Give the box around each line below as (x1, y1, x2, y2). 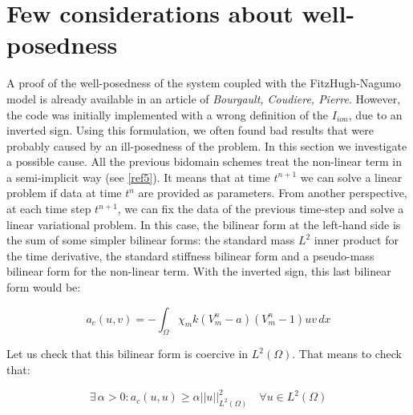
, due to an (348, 106, 403, 123)
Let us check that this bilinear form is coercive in (6, 345, 249, 362)
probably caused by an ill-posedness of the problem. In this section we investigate (6, 137, 407, 154)
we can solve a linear (300, 168, 403, 185)
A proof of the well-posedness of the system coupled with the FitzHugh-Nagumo (6, 75, 401, 91)
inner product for (314, 232, 399, 248)
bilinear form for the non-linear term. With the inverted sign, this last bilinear (6, 263, 391, 280)
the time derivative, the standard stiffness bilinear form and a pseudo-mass (6, 247, 375, 264)
